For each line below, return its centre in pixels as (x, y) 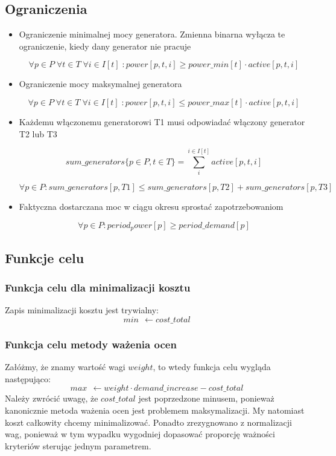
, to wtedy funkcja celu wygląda (212, 367)
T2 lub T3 (38, 133)
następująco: (28, 378)
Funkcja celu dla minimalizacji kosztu (98, 288)
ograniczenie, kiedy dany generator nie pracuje (105, 46)
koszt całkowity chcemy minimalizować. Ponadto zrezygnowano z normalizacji (148, 422)
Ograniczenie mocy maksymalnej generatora (100, 84)
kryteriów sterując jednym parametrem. (78, 445)
